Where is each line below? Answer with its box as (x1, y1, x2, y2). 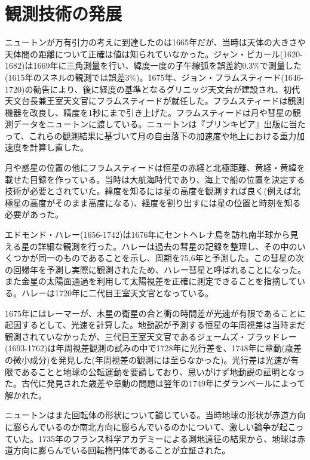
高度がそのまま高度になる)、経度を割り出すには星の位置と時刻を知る (29, 196, 301, 208)
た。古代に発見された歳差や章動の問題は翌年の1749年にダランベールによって (5, 377, 305, 390)
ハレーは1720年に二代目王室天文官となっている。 (21, 287, 213, 299)
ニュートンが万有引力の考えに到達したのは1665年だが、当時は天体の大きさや (5, 36, 306, 48)
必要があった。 (5, 208, 63, 220)
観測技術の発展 (5, 1, 122, 26)
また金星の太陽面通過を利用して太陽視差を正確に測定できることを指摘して (5, 275, 297, 287)
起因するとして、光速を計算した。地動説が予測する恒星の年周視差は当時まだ (5, 318, 305, 331)
